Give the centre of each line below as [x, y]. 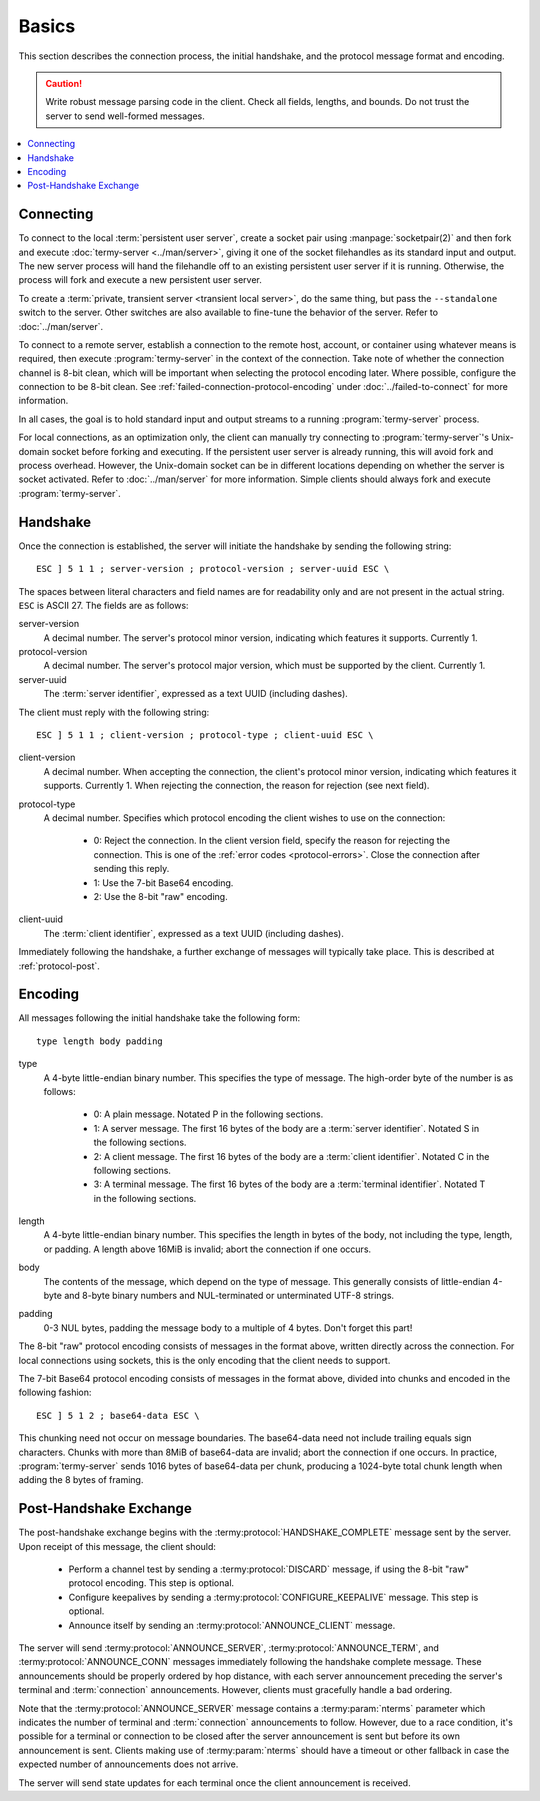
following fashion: [55, 1392]
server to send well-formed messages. [125, 116]
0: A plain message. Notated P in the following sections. [208, 1114]
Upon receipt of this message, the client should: [117, 1546]
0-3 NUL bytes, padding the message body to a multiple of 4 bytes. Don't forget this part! [228, 1327]
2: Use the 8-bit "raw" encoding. [161, 896]
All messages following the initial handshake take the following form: [159, 1018]
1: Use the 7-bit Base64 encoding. [163, 882]
